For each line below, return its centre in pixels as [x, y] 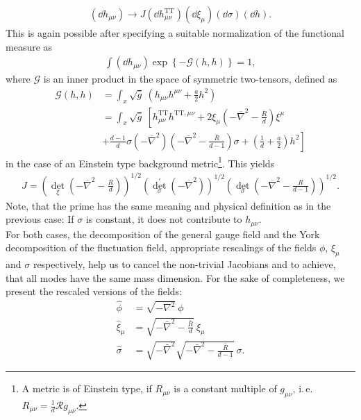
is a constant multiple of [225, 388]
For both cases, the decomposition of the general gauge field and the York [163, 234]
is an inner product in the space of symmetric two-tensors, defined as [190, 79]
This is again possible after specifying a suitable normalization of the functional [175, 33]
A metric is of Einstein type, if [87, 388]
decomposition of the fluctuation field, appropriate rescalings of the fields [161, 247]
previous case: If [40, 219]
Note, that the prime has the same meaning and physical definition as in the [168, 205]
